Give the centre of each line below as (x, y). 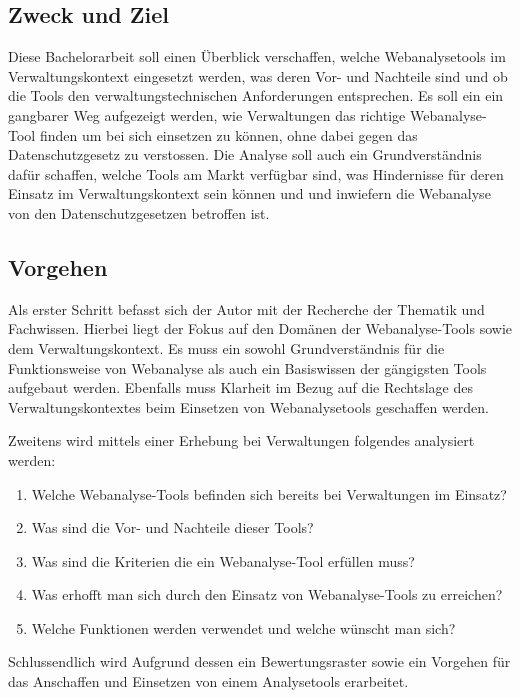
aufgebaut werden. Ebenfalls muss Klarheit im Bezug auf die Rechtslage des (240, 387)
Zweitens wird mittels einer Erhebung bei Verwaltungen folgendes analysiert (241, 440)
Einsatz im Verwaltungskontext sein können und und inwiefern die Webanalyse (249, 193)
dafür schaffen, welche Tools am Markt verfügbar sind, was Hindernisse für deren (256, 173)
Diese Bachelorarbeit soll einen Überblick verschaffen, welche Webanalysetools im (257, 56)
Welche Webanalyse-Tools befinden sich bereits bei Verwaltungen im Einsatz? (269, 493)
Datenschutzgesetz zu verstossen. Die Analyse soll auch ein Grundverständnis (245, 154)
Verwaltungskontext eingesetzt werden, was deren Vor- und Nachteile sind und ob (258, 75)
